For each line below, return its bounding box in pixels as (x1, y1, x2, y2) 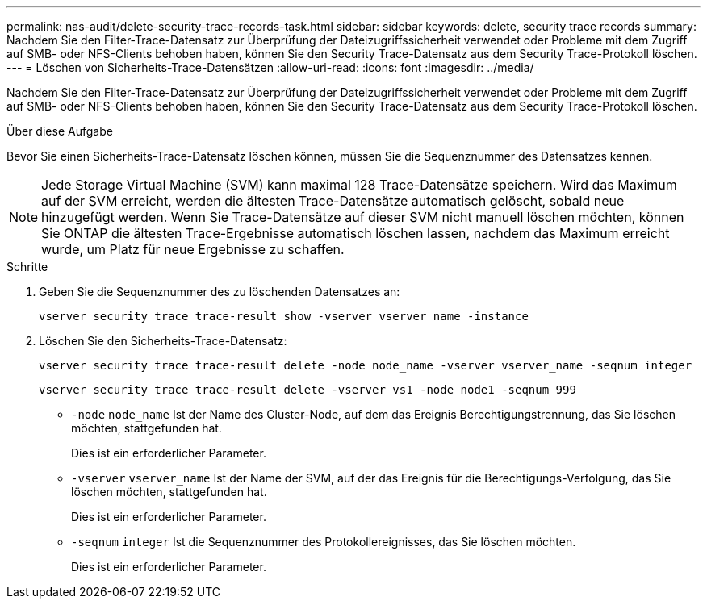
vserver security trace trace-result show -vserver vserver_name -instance (39, 310, 529, 323)
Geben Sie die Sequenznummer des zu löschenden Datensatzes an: (39, 285, 400, 298)
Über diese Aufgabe (6, 124, 113, 138)
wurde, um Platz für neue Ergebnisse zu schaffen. (41, 241, 345, 257)
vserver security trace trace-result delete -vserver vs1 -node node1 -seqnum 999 (39, 383, 576, 396)
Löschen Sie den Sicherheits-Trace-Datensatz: (39, 334, 287, 348)
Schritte (6, 260, 48, 273)
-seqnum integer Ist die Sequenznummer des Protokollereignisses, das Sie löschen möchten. (71, 535, 576, 549)
